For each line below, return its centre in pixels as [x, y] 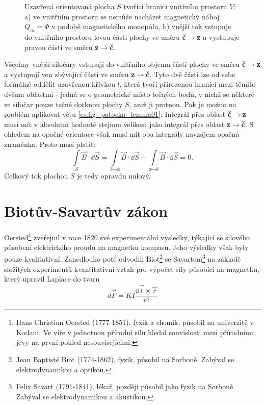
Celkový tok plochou [36, 175]
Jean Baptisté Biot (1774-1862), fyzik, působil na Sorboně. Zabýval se [125, 359]
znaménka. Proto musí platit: [50, 144]
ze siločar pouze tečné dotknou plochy [63, 104]
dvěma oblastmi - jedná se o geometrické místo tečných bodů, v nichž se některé [129, 94]
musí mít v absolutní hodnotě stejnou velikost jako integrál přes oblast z [117, 124]
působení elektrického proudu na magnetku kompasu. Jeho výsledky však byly [126, 247]
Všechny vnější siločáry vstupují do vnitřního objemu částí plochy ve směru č [125, 64]
